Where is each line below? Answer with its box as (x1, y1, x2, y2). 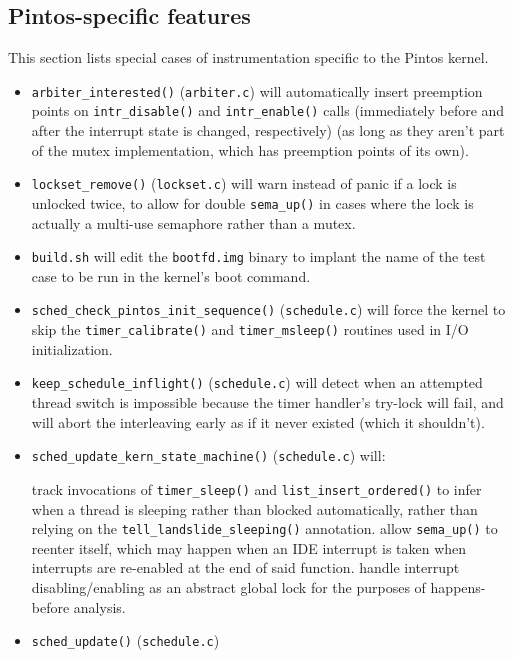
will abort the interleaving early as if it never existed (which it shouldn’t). (31, 411, 485, 432)
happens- (430, 576, 486, 597)
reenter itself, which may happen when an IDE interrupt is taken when (31, 537, 467, 558)
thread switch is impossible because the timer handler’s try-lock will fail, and (31, 392, 504, 413)
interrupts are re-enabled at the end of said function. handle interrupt (31, 557, 460, 578)
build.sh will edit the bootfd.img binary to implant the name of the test (31, 246, 486, 267)
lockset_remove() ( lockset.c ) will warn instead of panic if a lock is (31, 173, 457, 194)
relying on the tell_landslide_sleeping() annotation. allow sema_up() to (31, 518, 498, 539)
